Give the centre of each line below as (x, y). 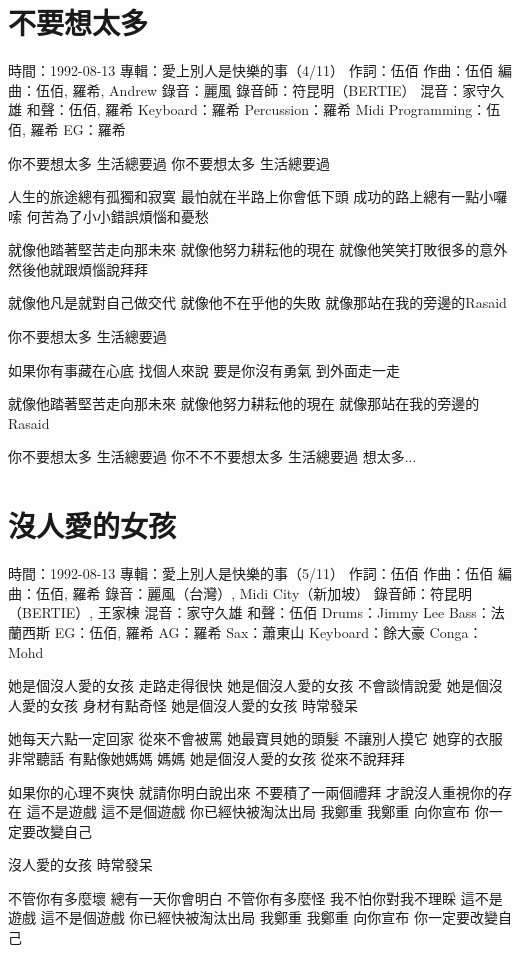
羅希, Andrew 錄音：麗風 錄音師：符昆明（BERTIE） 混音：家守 (281, 89)
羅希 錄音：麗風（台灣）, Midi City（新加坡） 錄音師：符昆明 (272, 592)
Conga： (456, 631)
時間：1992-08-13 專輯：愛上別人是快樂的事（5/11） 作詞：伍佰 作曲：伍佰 (251, 573)
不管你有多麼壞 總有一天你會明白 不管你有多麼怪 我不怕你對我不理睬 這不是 (255, 897)
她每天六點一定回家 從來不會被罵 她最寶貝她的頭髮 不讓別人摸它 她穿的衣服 (255, 738)
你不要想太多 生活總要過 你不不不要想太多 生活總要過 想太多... (212, 456)
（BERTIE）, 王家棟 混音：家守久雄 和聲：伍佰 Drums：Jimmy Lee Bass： (249, 612)
